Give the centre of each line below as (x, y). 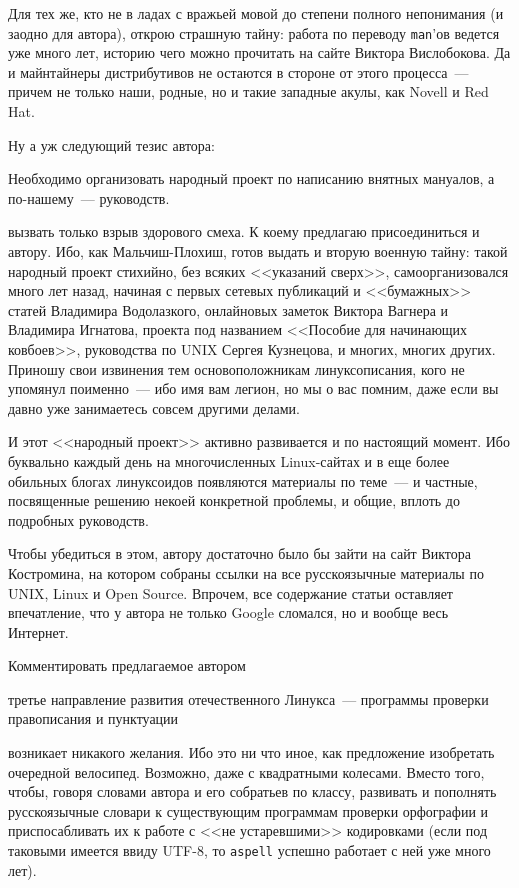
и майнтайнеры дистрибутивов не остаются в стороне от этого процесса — (238, 71)
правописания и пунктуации (93, 718)
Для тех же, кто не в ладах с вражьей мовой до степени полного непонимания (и (256, 13)
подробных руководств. (78, 519)
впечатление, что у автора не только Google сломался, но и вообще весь (228, 612)
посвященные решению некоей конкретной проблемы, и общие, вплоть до (234, 500)
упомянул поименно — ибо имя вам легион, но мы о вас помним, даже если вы (253, 388)
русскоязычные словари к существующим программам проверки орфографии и (248, 810)
